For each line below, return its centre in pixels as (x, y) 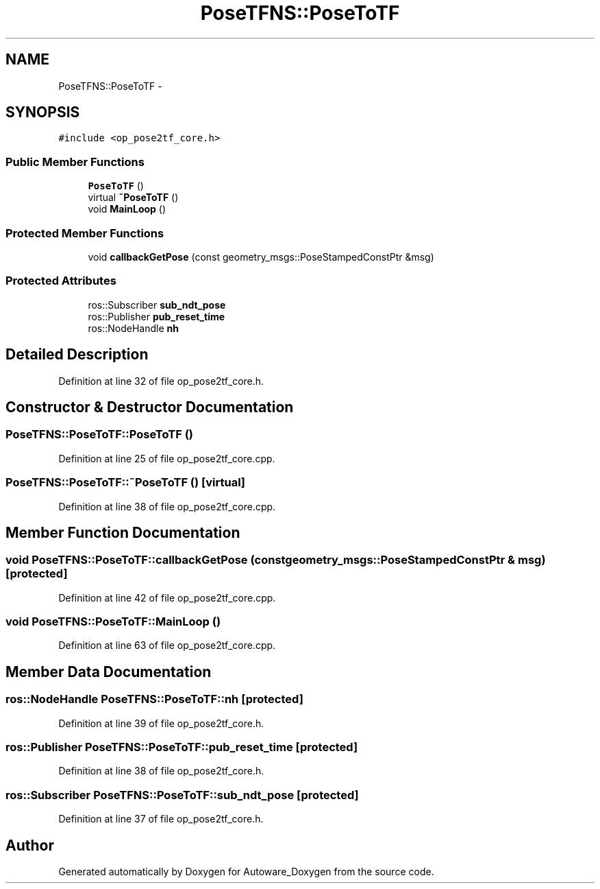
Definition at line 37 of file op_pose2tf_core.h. (161, 819)
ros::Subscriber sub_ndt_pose (157, 305)
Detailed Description (77, 355)
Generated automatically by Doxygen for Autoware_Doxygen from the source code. (246, 872)
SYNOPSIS (43, 112)
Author (30, 845)
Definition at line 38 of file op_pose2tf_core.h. (161, 771)
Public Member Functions (75, 162)
